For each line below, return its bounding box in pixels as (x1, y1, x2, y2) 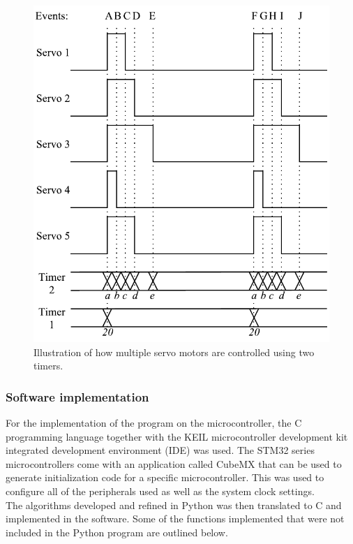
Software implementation (6, 388, 149, 405)
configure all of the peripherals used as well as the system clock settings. (6, 483, 315, 498)
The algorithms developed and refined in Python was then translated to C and (6, 497, 342, 512)
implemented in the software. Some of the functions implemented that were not (6, 511, 345, 526)
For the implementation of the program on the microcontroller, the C (6, 415, 302, 429)
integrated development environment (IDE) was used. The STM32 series (6, 443, 315, 457)
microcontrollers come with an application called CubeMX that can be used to (6, 456, 342, 471)
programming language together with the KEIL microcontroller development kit (6, 429, 348, 443)
